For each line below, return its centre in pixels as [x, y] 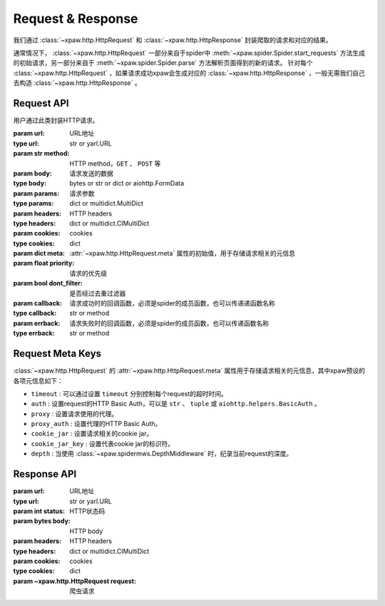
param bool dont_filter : [48, 283]
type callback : [35, 313]
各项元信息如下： [38, 380]
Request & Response [76, 19]
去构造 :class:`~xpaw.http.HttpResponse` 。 [77, 83]
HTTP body [86, 531]
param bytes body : [42, 521]
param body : [33, 173]
